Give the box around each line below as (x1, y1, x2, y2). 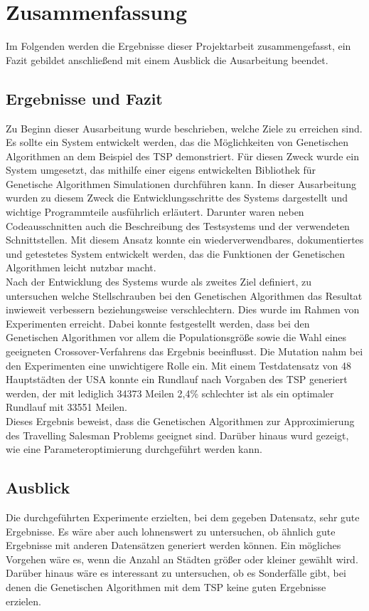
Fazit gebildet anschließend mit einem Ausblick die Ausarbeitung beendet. (6, 52, 328, 67)
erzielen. (6, 593, 41, 608)
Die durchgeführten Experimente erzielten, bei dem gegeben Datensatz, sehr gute (6, 509, 360, 524)
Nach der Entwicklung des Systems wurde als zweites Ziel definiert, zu (6, 274, 311, 289)
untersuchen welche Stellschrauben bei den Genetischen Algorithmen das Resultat (6, 288, 363, 303)
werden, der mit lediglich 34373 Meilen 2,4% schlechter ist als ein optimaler (6, 385, 334, 400)
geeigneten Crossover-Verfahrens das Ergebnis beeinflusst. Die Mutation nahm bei (6, 344, 363, 359)
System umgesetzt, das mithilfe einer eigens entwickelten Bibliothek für (6, 162, 316, 177)
